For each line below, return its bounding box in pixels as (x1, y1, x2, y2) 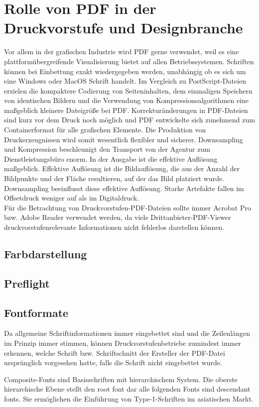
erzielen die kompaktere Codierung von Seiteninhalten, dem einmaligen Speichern (4, 85, 253, 96)
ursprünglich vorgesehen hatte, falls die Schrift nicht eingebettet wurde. (4, 357, 222, 368)
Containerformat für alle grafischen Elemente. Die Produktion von (4, 124, 206, 135)
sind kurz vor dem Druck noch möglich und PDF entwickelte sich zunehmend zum (4, 114, 255, 125)
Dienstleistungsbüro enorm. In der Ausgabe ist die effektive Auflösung (4, 153, 218, 164)
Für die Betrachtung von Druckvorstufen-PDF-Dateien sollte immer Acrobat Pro (4, 202, 251, 212)
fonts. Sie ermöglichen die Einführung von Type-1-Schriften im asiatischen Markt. (4, 393, 254, 404)
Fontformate (4, 305, 69, 320)
